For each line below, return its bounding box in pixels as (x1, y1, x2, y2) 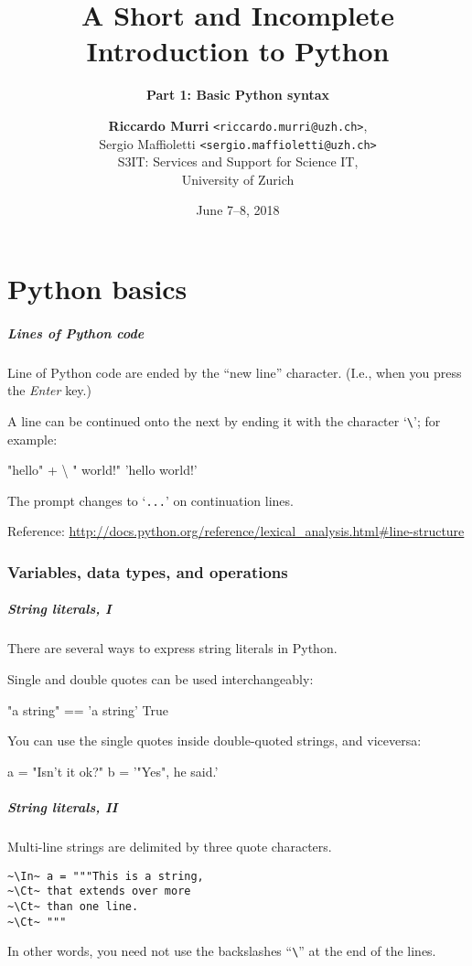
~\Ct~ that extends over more (7, 885, 191, 898)
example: (7, 429, 58, 448)
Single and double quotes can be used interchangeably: (7, 670, 314, 689)
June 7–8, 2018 (196, 200, 280, 220)
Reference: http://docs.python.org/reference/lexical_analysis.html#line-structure (7, 521, 465, 541)
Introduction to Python (86, 32, 390, 70)
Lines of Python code (7, 323, 145, 342)
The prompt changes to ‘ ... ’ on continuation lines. (7, 490, 294, 510)
